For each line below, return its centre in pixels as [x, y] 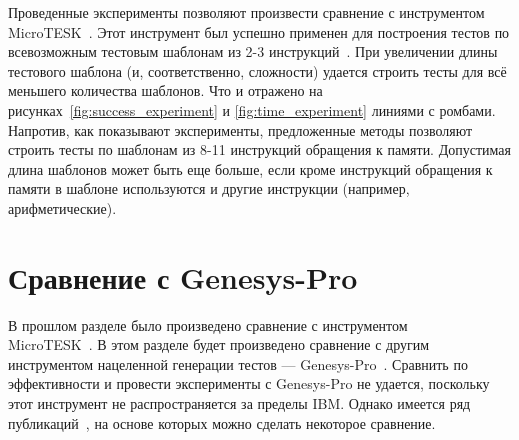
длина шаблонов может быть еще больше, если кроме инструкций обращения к [250, 168]
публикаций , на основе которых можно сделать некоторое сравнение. [222, 422]
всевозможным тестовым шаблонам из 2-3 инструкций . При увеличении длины [253, 51]
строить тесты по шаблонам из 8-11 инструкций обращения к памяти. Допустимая [259, 149]
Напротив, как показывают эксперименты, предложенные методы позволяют [240, 129]
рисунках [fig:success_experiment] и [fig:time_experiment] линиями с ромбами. [252, 109]
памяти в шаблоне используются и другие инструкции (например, [209, 188]
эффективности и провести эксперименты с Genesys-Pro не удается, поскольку [249, 383]
